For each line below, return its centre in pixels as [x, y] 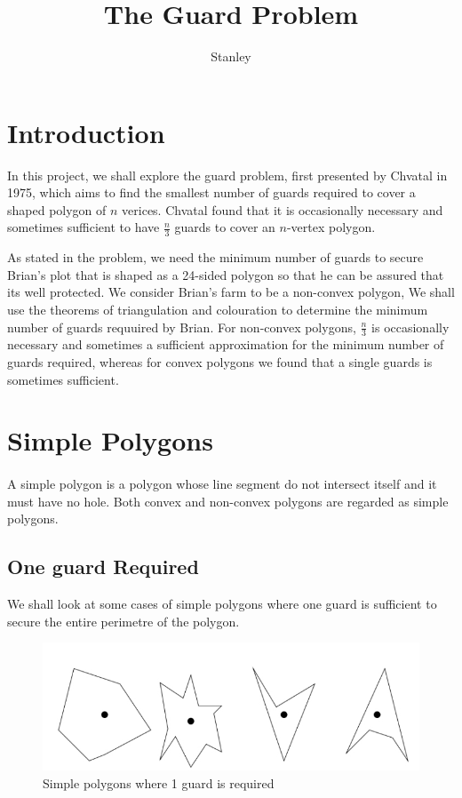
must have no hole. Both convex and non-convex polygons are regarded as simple [228, 501]
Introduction [86, 132]
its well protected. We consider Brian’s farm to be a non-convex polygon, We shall [231, 292]
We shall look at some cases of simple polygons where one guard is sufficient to [222, 604]
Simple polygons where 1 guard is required [159, 783]
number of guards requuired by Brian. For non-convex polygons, [182, 327]
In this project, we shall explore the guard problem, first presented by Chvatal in [227, 175]
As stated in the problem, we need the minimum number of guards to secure [215, 257]
